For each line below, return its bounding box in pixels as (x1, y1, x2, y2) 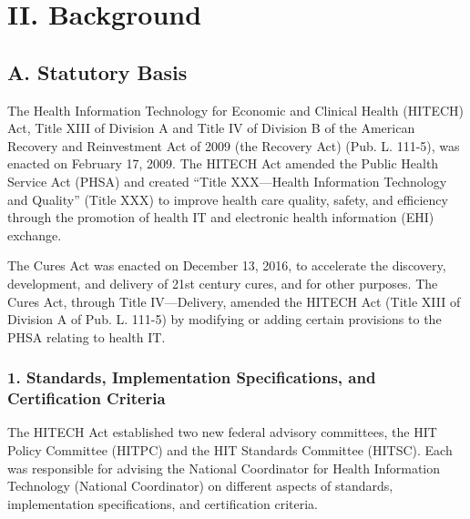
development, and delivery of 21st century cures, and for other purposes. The (7, 273, 438, 292)
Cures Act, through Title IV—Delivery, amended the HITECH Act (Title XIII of (7, 291, 461, 310)
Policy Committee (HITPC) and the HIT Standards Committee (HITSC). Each (7, 441, 453, 460)
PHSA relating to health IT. (7, 327, 166, 346)
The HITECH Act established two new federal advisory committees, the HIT (7, 422, 437, 442)
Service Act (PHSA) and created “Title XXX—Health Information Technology (7, 171, 447, 190)
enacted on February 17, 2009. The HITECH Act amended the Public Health (7, 154, 439, 173)
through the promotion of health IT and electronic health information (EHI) (7, 208, 434, 227)
